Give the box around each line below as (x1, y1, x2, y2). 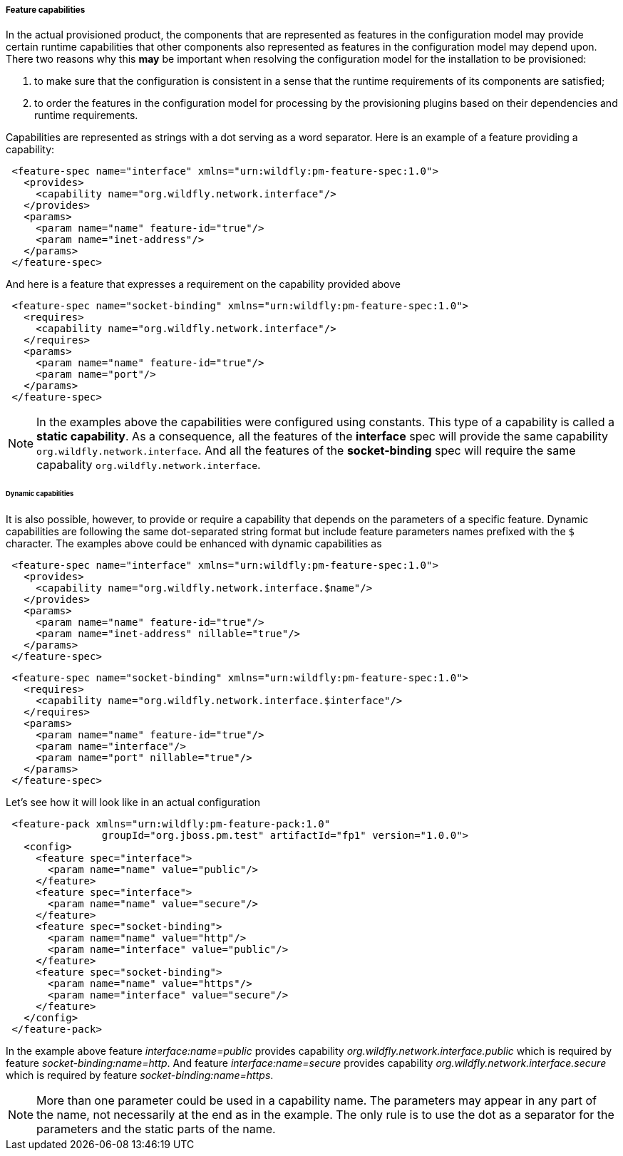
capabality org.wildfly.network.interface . (36, 458, 261, 473)
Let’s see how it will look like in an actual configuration (6, 796, 260, 809)
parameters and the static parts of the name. (36, 1122, 276, 1137)
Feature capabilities (6, 5, 86, 15)
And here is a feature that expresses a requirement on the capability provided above (6, 278, 401, 291)
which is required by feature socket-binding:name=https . (6, 1069, 274, 1082)
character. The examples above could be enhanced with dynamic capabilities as (6, 537, 382, 550)
